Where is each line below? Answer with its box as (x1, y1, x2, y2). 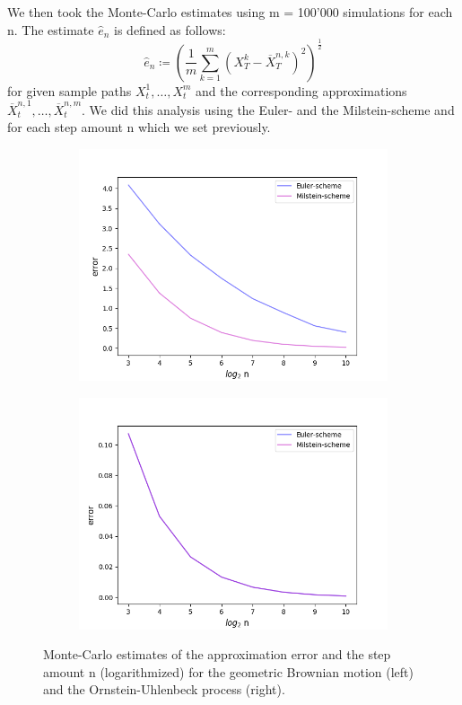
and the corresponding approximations (196, 81, 407, 100)
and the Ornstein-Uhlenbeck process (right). (43, 680, 285, 699)
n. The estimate (7, 20, 94, 39)
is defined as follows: (114, 20, 226, 39)
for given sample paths (7, 81, 132, 100)
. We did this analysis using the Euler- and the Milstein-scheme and (82, 100, 455, 119)
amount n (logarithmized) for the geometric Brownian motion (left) (43, 662, 414, 681)
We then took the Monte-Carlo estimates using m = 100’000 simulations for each (7, 3, 453, 21)
